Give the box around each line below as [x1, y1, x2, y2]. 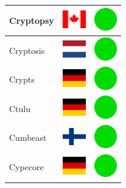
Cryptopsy [9, 13, 54, 26]
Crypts [9, 73, 35, 86]
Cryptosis [9, 43, 45, 56]
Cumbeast [9, 131, 47, 144]
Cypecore [9, 160, 44, 173]
